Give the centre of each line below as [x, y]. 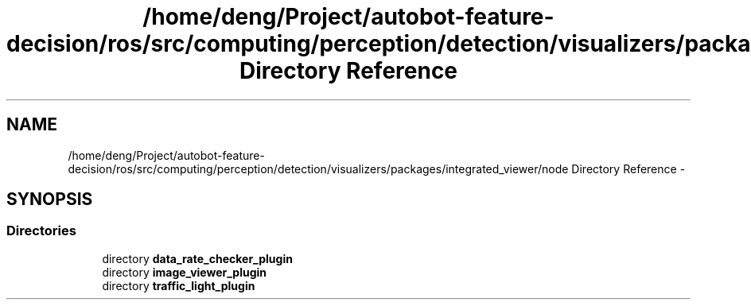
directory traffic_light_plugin [179, 285]
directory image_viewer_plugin [185, 272]
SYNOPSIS [50, 199]
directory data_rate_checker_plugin [197, 258]
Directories [41, 231]
